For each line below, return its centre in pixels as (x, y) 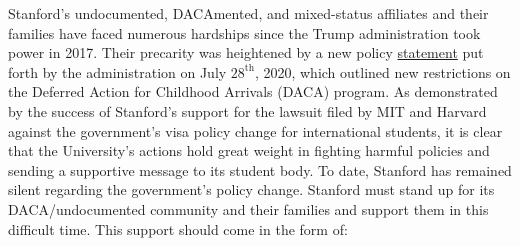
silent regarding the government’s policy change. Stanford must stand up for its (251, 189)
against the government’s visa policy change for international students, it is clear (255, 130)
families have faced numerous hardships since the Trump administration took (244, 32)
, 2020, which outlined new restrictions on (382, 71)
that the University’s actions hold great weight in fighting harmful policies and (249, 150)
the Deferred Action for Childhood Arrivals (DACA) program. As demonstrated (253, 91)
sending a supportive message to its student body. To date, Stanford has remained (260, 169)
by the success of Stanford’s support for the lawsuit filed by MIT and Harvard (247, 110)
